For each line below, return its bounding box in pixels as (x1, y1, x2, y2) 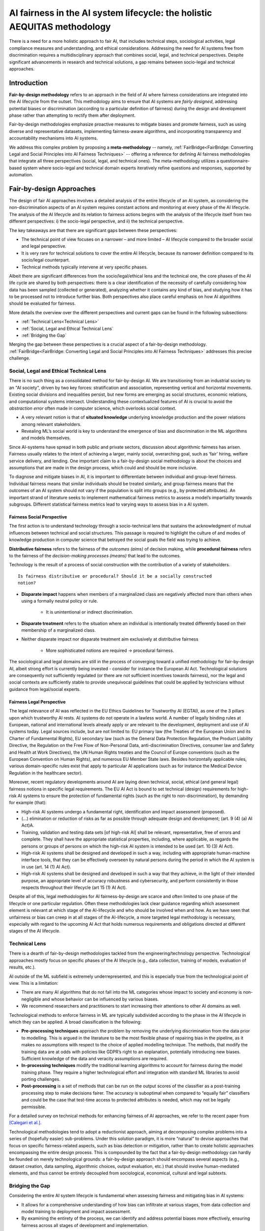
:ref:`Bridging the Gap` (21, 332, 67, 338)
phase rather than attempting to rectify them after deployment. (9, 112, 136, 118)
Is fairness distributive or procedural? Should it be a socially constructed (18, 573, 212, 579)
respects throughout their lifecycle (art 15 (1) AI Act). (21, 884, 127, 890)
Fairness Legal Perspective (9, 699, 66, 705)
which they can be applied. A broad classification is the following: (9, 1019, 142, 1025)
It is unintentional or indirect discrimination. (46, 609, 133, 615)
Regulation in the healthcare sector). (9, 770, 83, 776)
